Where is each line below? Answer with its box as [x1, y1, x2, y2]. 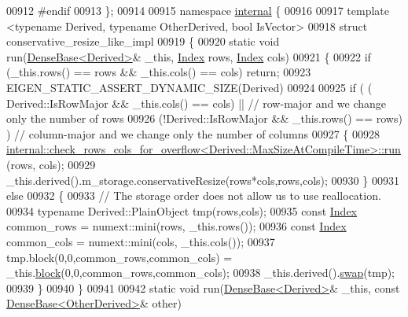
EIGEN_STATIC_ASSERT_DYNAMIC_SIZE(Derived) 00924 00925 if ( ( [6, 79, 373, 95]
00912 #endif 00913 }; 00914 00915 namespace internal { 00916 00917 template [6, 2, 390, 18]
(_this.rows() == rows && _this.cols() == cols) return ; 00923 [6, 64, 311, 80]
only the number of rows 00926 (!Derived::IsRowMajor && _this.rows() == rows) [6, 110, 402, 127]
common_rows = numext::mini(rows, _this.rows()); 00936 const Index [6, 218, 347, 234]
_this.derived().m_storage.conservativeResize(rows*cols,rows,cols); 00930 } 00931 [6, 171, 399, 188]
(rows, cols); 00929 [6, 156, 96, 172]
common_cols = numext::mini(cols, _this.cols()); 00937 [6, 233, 275, 249]
